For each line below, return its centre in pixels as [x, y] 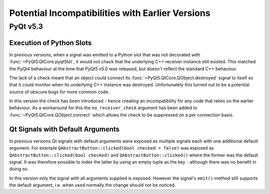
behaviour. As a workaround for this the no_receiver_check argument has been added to [103, 108]
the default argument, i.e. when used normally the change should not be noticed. [92, 185]
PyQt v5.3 [26, 26]
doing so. [19, 169]
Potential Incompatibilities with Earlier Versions [110, 13]
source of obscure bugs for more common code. [59, 92]
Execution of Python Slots [50, 43]
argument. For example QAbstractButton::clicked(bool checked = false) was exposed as [112, 148]
